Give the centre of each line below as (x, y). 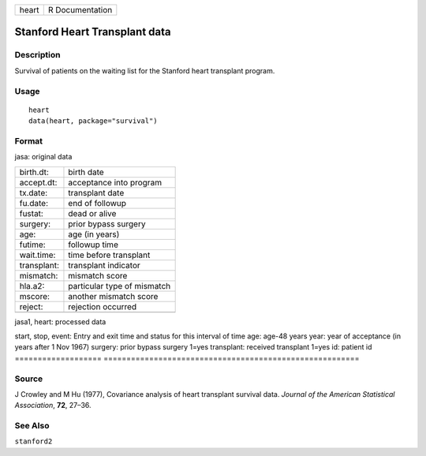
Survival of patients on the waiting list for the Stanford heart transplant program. (145, 70)
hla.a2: (32, 286)
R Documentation (80, 10)
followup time (93, 245)
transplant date (96, 192)
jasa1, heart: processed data (60, 321)
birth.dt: (34, 172)
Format (29, 140)
